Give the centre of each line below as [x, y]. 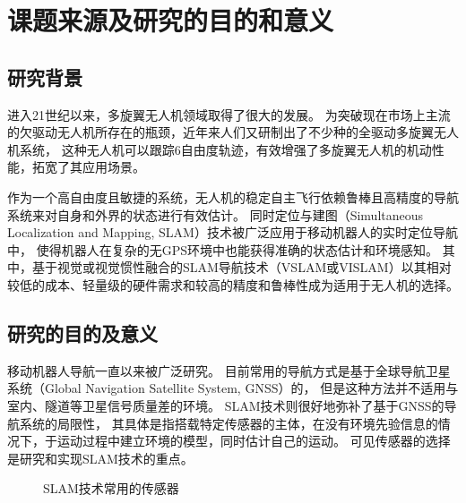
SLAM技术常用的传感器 [111, 488]
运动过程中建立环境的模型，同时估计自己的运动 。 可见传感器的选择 [254, 441]
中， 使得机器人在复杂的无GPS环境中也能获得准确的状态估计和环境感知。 [223, 249]
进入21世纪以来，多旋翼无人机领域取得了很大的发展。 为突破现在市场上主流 [229, 114]
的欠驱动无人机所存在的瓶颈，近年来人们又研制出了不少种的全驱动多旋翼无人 [233, 132]
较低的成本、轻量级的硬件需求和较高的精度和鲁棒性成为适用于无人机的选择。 [233, 284]
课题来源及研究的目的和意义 [171, 20]
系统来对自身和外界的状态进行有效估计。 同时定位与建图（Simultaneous [216, 214]
